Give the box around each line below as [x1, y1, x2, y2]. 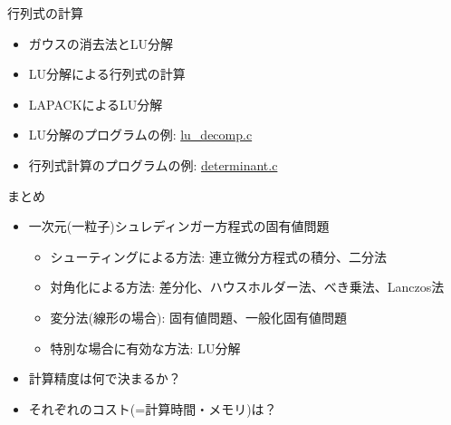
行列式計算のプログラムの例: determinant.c [28, 155, 278, 174]
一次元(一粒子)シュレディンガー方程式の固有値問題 [28, 217, 330, 236]
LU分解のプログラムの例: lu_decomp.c [28, 125, 253, 144]
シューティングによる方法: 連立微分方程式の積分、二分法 [50, 246, 387, 266]
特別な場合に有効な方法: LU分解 [50, 338, 241, 357]
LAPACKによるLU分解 [28, 94, 163, 113]
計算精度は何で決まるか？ [28, 369, 181, 388]
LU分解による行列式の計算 [28, 64, 186, 83]
